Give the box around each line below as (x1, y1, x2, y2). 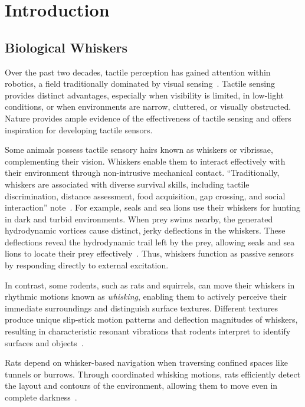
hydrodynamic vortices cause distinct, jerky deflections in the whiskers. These (5, 224, 286, 237)
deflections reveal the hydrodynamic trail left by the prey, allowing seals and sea (5, 235, 295, 248)
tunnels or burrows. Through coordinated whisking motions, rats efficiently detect (5, 367, 301, 380)
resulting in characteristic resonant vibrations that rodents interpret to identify (5, 325, 291, 337)
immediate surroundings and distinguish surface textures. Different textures (5, 301, 278, 314)
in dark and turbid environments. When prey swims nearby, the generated (5, 212, 273, 225)
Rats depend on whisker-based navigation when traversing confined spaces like (5, 356, 288, 369)
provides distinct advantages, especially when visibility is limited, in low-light (5, 88, 284, 101)
